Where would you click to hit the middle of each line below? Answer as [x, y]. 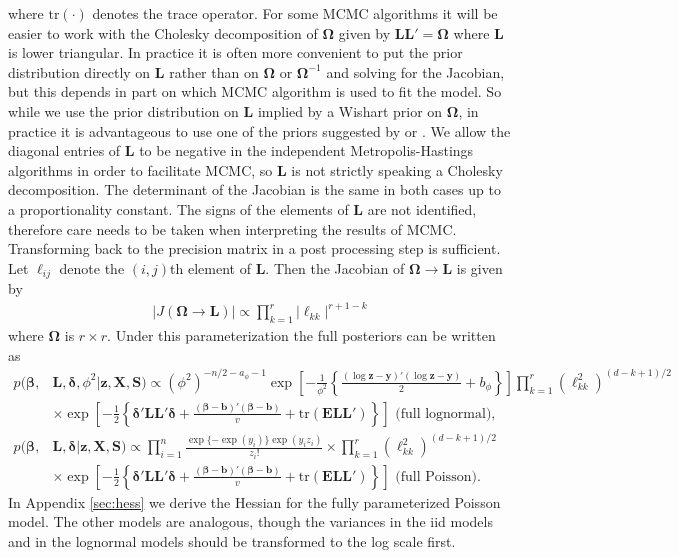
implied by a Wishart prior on [350, 110]
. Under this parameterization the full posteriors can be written [301, 335]
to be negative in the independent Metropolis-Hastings [306, 150]
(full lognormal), [445, 413]
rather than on [214, 71]
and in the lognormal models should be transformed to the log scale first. [232, 541]
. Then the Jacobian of [335, 267]
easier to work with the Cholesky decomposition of [163, 32]
